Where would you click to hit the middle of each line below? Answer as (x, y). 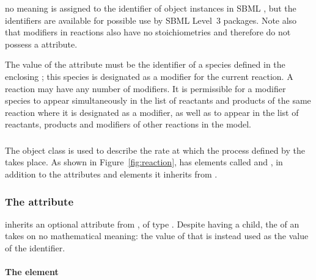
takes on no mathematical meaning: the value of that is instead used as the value (157, 236)
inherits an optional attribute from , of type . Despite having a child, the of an (152, 224)
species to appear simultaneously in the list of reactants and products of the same (158, 100)
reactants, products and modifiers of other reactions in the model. (128, 124)
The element (32, 272)
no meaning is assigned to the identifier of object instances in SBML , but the (151, 8)
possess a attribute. (41, 44)
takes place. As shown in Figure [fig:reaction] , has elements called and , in (144, 162)
